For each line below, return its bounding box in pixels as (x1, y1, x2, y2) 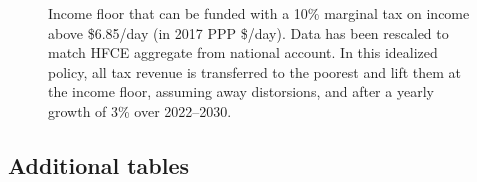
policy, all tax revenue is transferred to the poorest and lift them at (48, 61, 462, 82)
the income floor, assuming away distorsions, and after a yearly (48, 81, 434, 102)
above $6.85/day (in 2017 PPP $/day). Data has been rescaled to (48, 22, 449, 43)
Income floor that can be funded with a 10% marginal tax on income (48, 3, 470, 23)
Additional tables (8, 149, 190, 180)
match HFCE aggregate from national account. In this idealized (48, 42, 438, 63)
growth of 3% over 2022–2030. (48, 100, 232, 121)
